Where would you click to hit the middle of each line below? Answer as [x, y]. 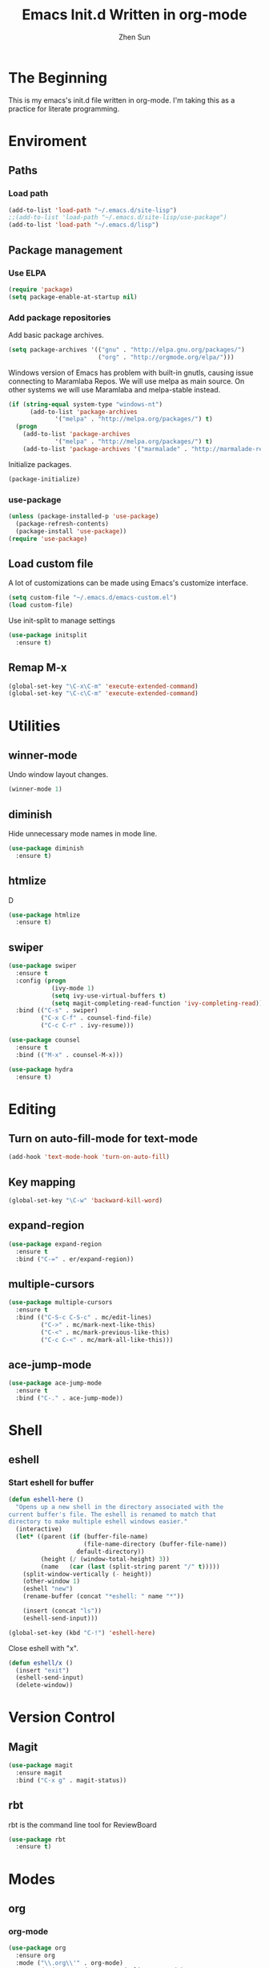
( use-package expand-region [55, 1244]
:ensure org [36, 1956]
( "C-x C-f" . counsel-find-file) [96, 1018]
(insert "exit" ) [42, 1670]
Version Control [62, 1717]
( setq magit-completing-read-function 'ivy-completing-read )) [157, 1003]
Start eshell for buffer [51, 1482]
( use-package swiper [43, 966]
